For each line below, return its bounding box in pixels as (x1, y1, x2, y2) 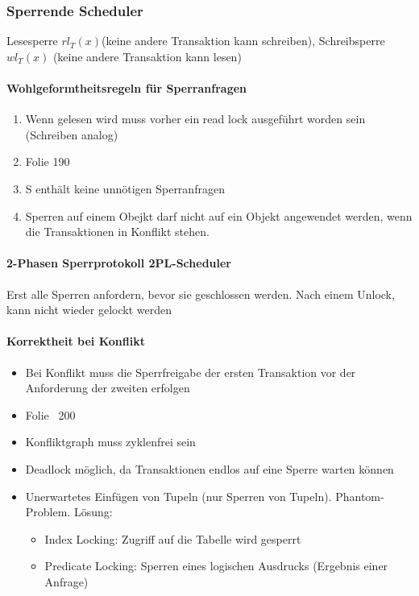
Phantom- (335, 487, 384, 504)
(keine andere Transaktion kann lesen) (52, 48, 242, 64)
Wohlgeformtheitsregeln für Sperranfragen (6, 80, 247, 96)
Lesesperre (6, 32, 58, 49)
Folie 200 (25, 406, 76, 423)
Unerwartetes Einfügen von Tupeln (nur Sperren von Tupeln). (25, 487, 332, 504)
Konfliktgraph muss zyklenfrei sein (25, 433, 196, 450)
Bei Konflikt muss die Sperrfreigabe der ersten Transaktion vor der (25, 363, 356, 380)
